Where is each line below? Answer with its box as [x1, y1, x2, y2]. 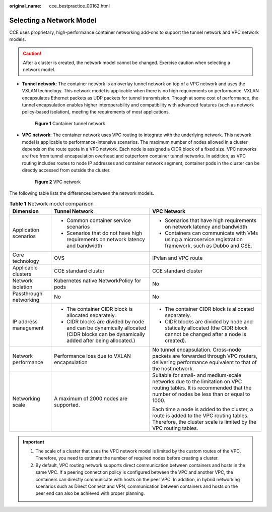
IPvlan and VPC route [152, 254, 203, 261]
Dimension [12, 207, 39, 214]
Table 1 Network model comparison [9, 200, 94, 207]
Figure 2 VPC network [34, 179, 81, 185]
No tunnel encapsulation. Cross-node [152, 346, 241, 353]
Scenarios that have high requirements [164, 217, 257, 224]
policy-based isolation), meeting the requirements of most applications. [22, 109, 170, 115]
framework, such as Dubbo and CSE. [164, 242, 252, 249]
